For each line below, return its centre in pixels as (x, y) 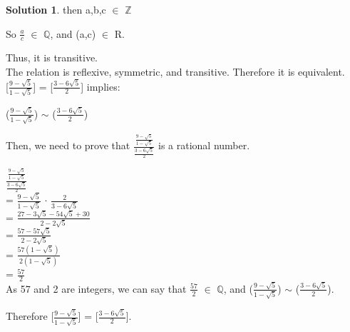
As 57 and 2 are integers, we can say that (96, 288)
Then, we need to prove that (68, 145)
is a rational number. (204, 145)
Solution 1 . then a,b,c (56, 9)
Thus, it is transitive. (52, 57)
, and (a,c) (73, 33)
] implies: (101, 86)
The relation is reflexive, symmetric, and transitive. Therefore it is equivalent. (175, 72)
